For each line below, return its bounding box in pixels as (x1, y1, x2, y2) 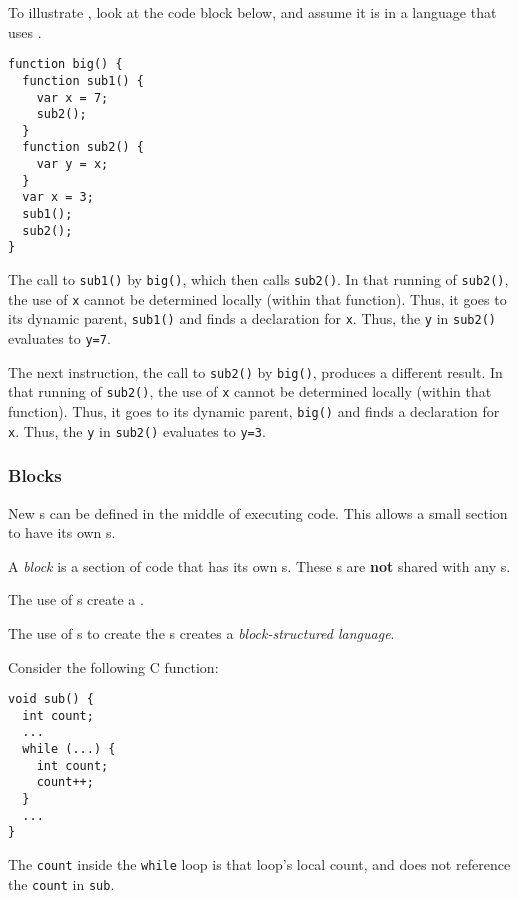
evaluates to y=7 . (8, 328, 111, 349)
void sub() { (8, 692, 94, 707)
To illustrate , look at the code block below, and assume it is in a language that (8, 2, 497, 22)
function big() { (8, 57, 123, 72)
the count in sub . (8, 873, 115, 894)
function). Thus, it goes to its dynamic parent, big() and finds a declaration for (8, 401, 500, 421)
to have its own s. (8, 522, 116, 543)
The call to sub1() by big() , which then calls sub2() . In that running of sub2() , (8, 269, 509, 290)
